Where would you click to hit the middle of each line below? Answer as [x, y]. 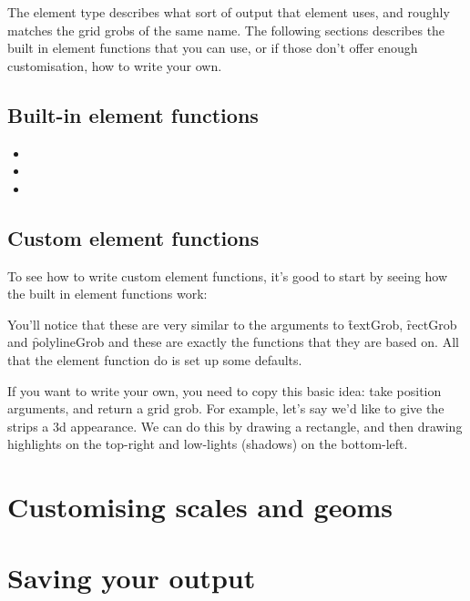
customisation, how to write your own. [115, 65]
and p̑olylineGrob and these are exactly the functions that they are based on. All [233, 342]
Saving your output [132, 578]
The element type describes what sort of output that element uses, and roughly [229, 12]
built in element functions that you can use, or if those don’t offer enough [213, 48]
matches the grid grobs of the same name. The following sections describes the [226, 30]
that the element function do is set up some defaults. [155, 359]
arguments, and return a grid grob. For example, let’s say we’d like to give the [226, 408]
